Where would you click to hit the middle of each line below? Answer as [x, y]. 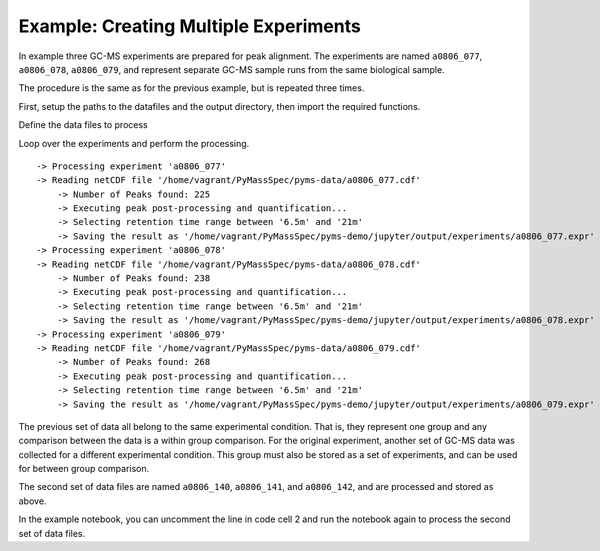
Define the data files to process [83, 125]
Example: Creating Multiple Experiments [190, 26]
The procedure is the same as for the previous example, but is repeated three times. [191, 88]
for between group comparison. [84, 469]
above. [32, 501]
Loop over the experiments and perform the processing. [134, 143]
